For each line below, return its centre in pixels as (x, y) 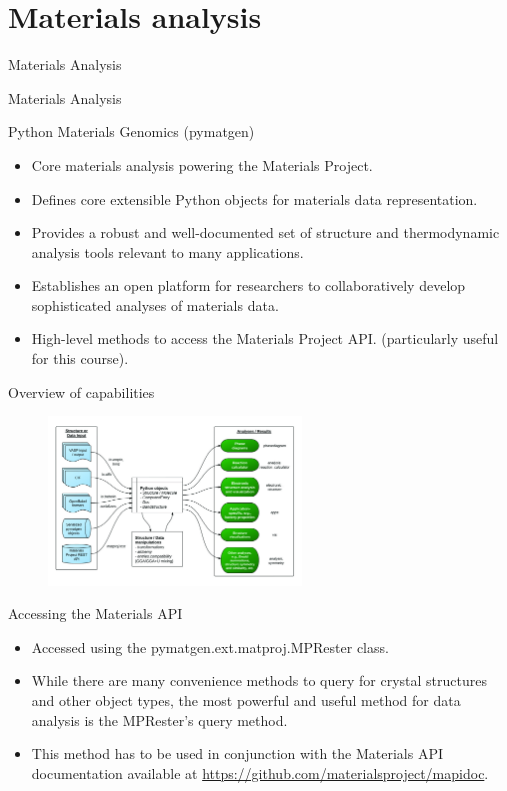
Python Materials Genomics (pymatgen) (131, 131)
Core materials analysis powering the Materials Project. (202, 164)
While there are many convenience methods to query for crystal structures (259, 680)
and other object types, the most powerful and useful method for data (246, 700)
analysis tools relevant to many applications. (167, 251)
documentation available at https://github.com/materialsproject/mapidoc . (260, 772)
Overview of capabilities (81, 391)
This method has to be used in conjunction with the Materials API (237, 753)
